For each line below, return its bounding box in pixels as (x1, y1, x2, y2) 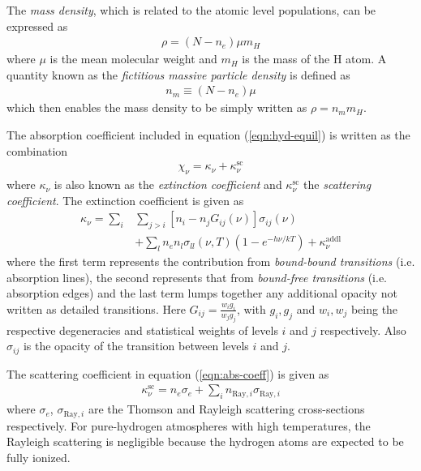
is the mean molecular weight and (49, 50, 217, 67)
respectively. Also (320, 321, 406, 338)
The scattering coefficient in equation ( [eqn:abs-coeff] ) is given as (6, 365, 329, 382)
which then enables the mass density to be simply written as (6, 99, 307, 116)
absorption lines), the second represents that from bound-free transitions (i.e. (6, 268, 388, 285)
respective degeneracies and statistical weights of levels (6, 321, 278, 338)
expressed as (6, 17, 68, 34)
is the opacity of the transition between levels (23, 337, 249, 354)
